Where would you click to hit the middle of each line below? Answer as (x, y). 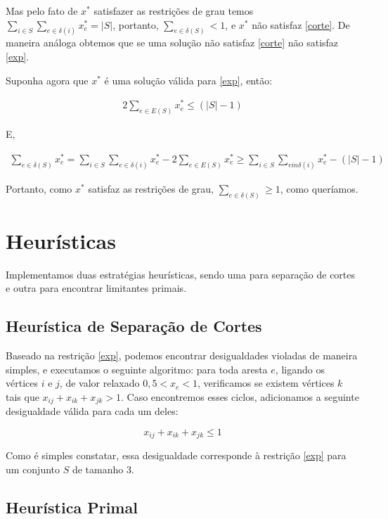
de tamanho (98, 469)
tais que (22, 396)
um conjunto (33, 469)
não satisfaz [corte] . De (301, 24)
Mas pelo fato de (42, 11)
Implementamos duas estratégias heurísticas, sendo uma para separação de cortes (181, 274)
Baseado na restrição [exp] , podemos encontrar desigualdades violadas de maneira (182, 355)
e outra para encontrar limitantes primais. (96, 288)
